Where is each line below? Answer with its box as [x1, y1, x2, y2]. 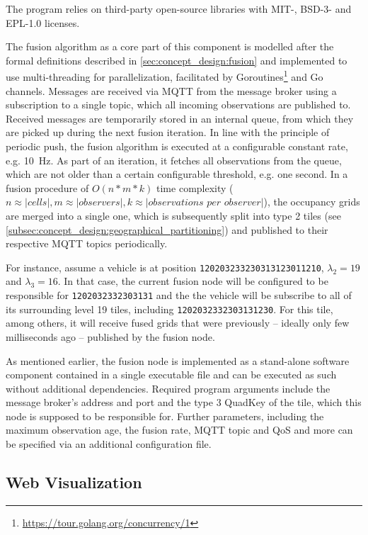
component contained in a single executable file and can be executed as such [6, 367, 337, 382]
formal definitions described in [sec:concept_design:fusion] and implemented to [6, 52, 347, 67]
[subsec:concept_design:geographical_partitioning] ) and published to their [6, 222, 328, 237]
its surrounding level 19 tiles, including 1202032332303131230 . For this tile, [6, 301, 333, 316]
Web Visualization [6, 471, 142, 493]
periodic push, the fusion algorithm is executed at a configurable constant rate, [6, 139, 348, 153]
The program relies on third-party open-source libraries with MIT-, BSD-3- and [6, 1, 352, 16]
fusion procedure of [6, 180, 89, 195]
